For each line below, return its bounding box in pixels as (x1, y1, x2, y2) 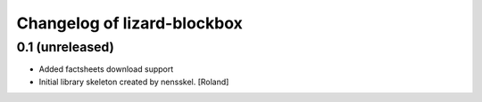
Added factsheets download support (38, 64, 174, 75)
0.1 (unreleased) (16, 39, 115, 55)
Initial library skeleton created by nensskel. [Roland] (38, 76, 229, 87)
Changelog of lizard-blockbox (16, 13, 243, 33)
